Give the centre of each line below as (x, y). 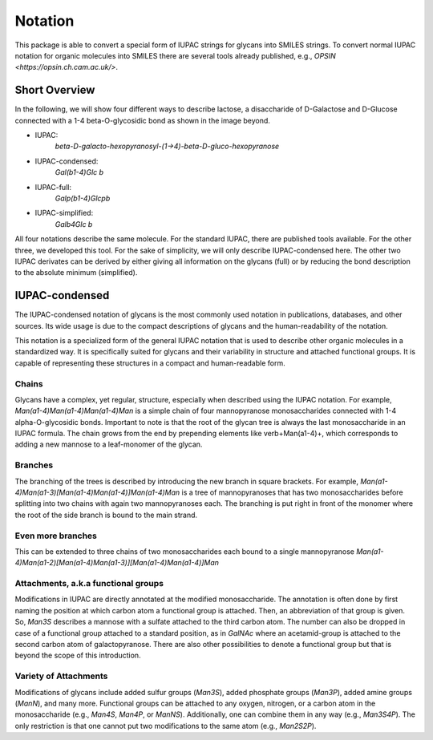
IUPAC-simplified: (64, 213)
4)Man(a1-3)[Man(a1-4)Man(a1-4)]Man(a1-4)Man (97, 492)
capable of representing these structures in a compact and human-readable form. (150, 363)
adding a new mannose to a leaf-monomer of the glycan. (109, 444)
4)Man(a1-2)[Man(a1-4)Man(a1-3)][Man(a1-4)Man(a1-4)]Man (117, 563)
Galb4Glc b (74, 224)
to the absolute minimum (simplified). (76, 273)
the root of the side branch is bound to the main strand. (106, 515)
